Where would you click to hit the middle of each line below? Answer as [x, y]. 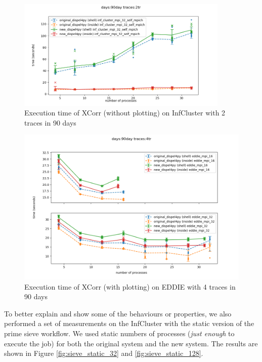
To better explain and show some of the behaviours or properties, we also [118, 313]
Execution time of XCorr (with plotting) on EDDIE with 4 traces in [130, 286]
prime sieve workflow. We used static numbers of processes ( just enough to [119, 333]
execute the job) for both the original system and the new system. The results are [131, 343]
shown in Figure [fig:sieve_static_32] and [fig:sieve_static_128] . [104, 353]
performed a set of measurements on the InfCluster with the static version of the [129, 323]
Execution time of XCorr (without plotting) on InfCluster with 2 [125, 113]
